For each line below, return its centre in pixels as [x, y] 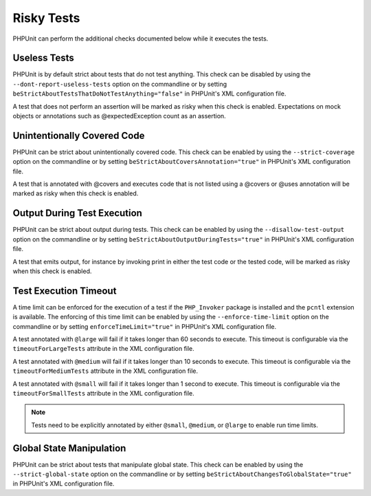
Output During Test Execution [77, 213]
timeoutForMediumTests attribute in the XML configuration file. [105, 371]
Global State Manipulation [69, 448]
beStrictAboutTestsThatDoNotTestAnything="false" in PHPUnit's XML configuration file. [149, 94]
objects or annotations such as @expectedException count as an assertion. [119, 116]
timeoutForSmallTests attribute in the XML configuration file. [104, 393]
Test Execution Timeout [65, 291]
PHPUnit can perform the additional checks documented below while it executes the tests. [140, 39]
